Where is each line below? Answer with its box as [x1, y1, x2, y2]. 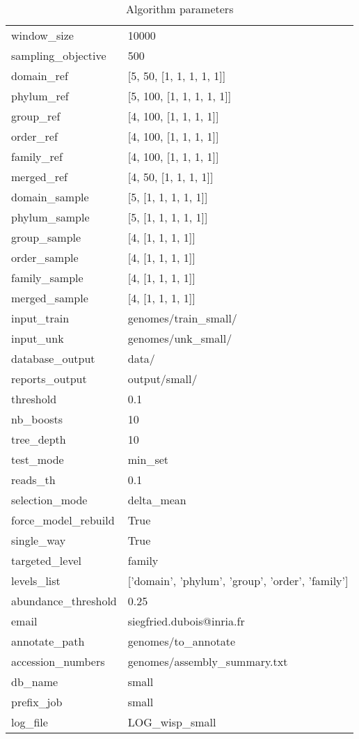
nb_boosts [11, 411, 63, 427]
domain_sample [11, 189, 89, 205]
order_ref [11, 128, 58, 144]
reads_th [11, 472, 56, 488]
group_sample [11, 229, 81, 245]
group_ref [11, 108, 61, 124]
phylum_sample [11, 209, 90, 225]
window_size [11, 27, 74, 43]
